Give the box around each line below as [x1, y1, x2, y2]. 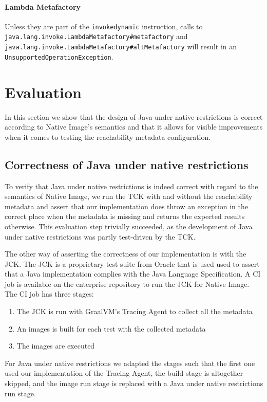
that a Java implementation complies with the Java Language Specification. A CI [5, 268, 261, 279]
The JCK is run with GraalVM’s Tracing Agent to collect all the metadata [16, 306, 253, 317]
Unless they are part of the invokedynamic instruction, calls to [5, 21, 203, 31]
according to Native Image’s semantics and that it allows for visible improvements [5, 121, 263, 132]
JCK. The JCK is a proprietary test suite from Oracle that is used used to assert [5, 258, 260, 269]
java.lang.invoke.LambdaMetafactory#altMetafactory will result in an [5, 41, 237, 52]
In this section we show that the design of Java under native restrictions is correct [5, 111, 263, 122]
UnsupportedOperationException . [5, 51, 113, 62]
